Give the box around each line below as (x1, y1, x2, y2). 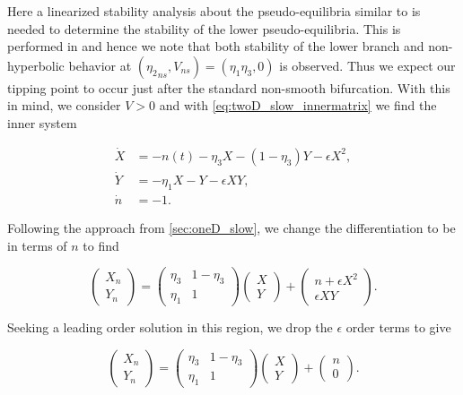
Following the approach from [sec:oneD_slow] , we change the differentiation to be (7, 219, 456, 237)
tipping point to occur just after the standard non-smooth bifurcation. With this (7, 78, 450, 97)
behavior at (68, 56, 132, 74)
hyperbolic (7, 56, 65, 74)
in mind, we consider (7, 96, 121, 115)
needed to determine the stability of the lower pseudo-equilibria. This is (7, 19, 401, 38)
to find (83, 236, 119, 254)
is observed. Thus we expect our (279, 56, 456, 74)
